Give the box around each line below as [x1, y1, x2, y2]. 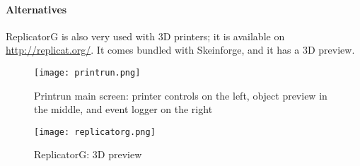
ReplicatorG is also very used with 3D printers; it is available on [6, 28, 285, 43]
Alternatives [6, 1, 67, 16]
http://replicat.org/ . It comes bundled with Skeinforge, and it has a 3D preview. [6, 42, 355, 57]
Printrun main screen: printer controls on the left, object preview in [34, 88, 327, 102]
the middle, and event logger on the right [34, 102, 213, 117]
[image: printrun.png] [34, 67, 141, 78]
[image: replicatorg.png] [34, 126, 156, 137]
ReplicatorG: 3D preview [34, 147, 142, 162]
